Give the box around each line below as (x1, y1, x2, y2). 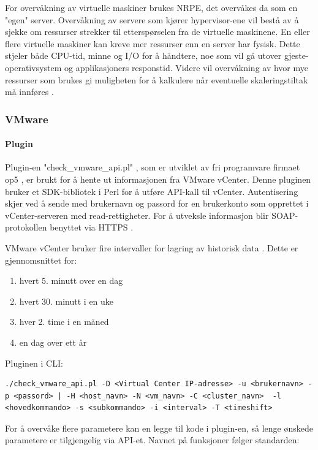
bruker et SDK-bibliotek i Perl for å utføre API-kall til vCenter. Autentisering (5, 185, 298, 197)
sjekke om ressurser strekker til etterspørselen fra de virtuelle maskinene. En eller (5, 25, 310, 38)
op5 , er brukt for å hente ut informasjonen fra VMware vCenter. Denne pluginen (5, 172, 311, 185)
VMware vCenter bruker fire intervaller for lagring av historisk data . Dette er (5, 241, 298, 254)
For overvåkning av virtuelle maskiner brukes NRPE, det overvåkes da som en (5, 1, 298, 13)
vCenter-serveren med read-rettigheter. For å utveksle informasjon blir (5, 208, 269, 221)
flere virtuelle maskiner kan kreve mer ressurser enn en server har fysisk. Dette (5, 37, 300, 50)
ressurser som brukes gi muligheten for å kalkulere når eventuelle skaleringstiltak (5, 73, 308, 86)
